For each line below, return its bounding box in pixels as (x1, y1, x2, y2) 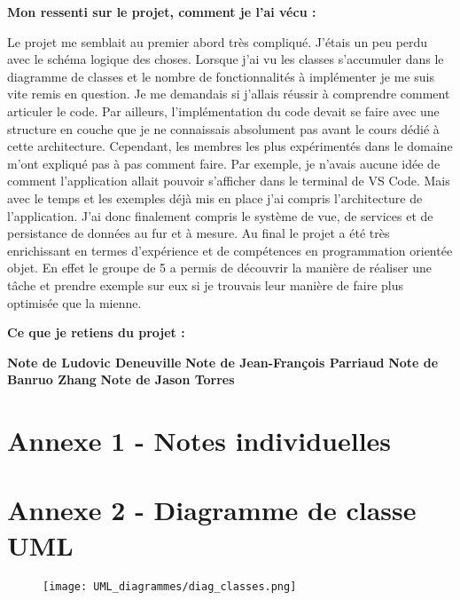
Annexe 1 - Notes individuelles (7, 422, 392, 459)
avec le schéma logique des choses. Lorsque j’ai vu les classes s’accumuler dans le (7, 50, 444, 68)
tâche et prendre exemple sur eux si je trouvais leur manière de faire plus (7, 275, 403, 294)
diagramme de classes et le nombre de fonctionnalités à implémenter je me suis (7, 67, 434, 85)
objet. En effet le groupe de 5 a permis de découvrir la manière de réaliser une (7, 258, 432, 277)
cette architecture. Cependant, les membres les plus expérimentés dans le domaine (7, 137, 453, 155)
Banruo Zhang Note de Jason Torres (7, 370, 235, 389)
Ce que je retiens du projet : (7, 323, 185, 342)
